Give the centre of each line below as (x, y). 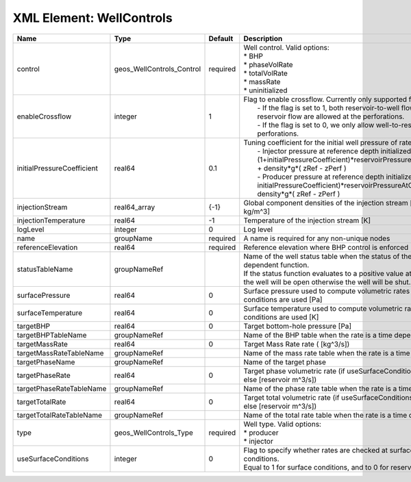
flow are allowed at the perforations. (346, 116)
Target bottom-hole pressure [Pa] (298, 326)
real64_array (135, 207)
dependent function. (276, 265)
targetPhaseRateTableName (62, 388)
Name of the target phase (285, 361)
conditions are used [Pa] (283, 299)
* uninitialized (265, 90)
